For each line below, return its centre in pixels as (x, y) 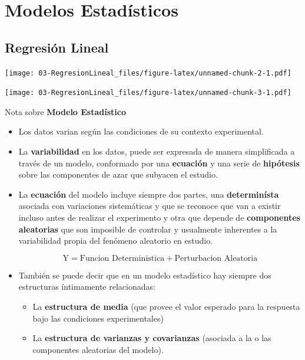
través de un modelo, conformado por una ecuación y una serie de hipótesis (159, 163)
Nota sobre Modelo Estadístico (65, 111)
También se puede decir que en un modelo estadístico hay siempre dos (145, 275)
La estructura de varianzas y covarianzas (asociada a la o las (152, 338)
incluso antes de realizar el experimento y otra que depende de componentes (159, 217)
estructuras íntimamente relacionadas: (87, 287)
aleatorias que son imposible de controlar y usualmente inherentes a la (148, 229)
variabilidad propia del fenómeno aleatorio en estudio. (116, 240)
